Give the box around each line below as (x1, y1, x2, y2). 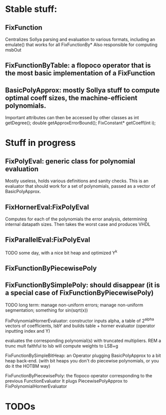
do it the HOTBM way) (5, 363, 51, 369)
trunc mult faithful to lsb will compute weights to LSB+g (5, 343, 118, 349)
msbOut (5, 47, 21, 53)
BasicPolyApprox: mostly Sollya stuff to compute (5, 86, 160, 94)
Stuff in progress (5, 138, 76, 148)
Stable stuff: (5, 3, 57, 15)
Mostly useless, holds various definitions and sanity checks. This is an (5, 178, 149, 184)
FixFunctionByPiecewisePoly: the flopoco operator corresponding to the (5, 373, 153, 379)
